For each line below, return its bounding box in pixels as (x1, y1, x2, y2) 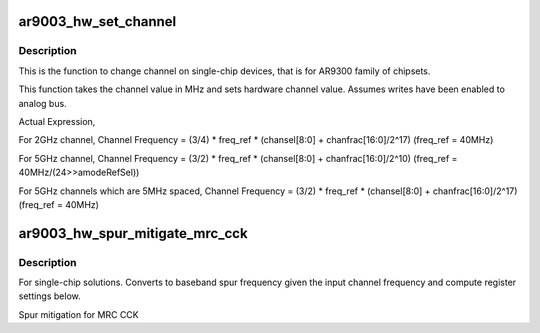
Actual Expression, (18, 115, 96, 127)
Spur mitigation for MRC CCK (18, 308, 139, 320)
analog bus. (18, 97, 67, 109)
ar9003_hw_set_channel (18, 13, 177, 30)
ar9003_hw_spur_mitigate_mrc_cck (18, 225, 249, 242)
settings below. (18, 290, 82, 302)
